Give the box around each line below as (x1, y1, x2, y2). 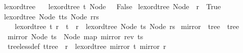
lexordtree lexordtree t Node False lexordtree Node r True (4, 1, 221, 11)
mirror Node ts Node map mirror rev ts (7, 31, 143, 41)
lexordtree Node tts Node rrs (4, 11, 99, 21)
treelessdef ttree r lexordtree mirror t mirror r (7, 41, 166, 51)
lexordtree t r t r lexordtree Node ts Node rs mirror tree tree (14, 21, 239, 32)
